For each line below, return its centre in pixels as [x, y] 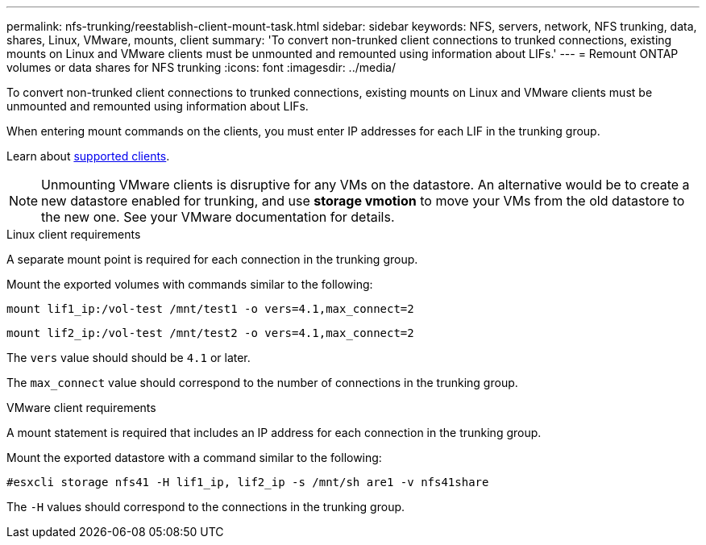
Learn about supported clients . [88, 156]
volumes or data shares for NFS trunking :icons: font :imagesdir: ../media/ [201, 67]
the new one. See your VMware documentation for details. [218, 217]
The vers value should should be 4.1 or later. [129, 358]
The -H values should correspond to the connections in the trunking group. [206, 507]
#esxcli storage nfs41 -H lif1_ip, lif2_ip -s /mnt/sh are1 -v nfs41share [248, 482]
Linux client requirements [74, 234]
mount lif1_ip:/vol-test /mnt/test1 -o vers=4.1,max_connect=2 [210, 309]
